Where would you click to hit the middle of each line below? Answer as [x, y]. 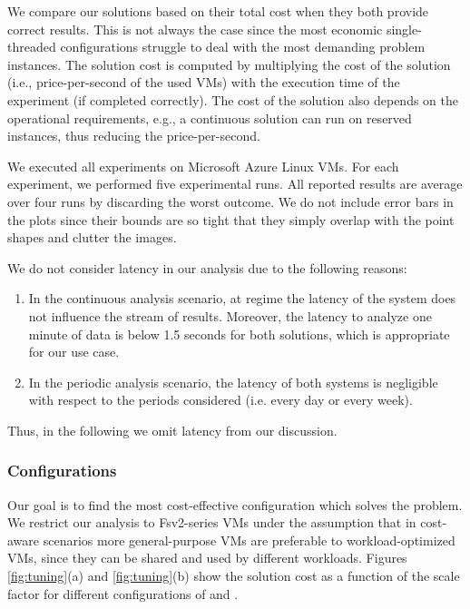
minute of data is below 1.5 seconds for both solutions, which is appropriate [239, 334]
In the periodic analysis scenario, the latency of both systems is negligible [233, 382]
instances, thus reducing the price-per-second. [134, 136]
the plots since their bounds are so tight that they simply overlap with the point [231, 219]
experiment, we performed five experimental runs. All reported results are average [235, 184]
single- [404, 29]
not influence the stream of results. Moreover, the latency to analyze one [230, 315]
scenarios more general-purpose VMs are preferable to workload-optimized [249, 540]
